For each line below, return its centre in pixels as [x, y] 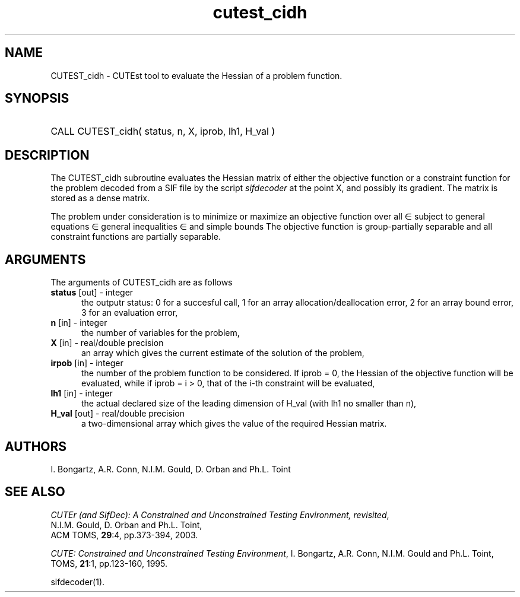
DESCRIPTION [47, 155]
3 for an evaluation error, [130, 313]
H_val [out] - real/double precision [118, 414]
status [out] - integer [92, 293]
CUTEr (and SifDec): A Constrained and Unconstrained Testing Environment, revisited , [220, 515]
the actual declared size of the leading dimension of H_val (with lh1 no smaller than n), [249, 404]
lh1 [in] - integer [82, 393]
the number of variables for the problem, [161, 333]
